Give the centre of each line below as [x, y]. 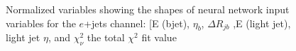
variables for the [41, 23]
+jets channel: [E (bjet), [137, 23]
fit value [159, 37]
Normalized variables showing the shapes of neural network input [148, 9]
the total [106, 37]
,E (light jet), [262, 23]
